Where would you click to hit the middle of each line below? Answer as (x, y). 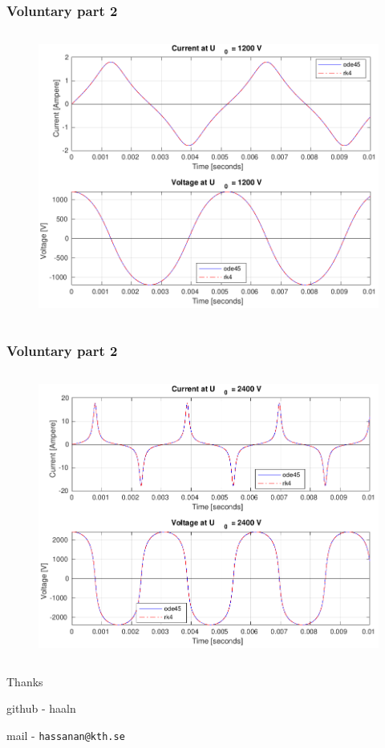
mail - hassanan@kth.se (66, 735)
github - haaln (41, 708)
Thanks (25, 681)
